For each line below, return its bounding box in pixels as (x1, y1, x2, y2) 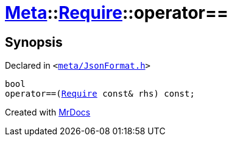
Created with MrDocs (5, 107, 91, 118)
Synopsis (5, 34, 63, 50)
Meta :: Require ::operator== (5, 2, 228, 23)
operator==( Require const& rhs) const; (5, 89, 195, 99)
